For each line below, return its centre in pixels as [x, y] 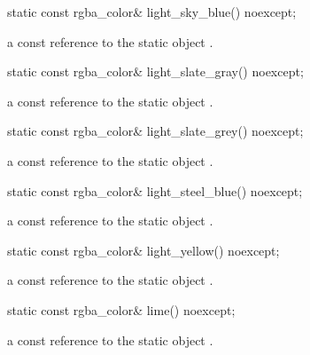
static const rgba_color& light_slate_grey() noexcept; [155, 131]
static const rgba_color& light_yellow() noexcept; [143, 250]
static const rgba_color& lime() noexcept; [121, 309]
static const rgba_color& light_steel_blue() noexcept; [155, 190]
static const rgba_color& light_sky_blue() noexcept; [152, 12]
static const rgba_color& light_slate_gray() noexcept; [155, 71]
